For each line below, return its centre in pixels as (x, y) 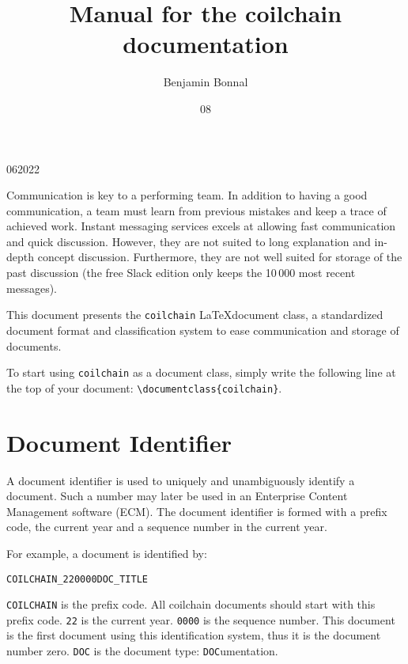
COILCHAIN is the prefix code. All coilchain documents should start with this (191, 604)
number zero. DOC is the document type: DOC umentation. (142, 651)
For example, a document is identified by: (107, 553)
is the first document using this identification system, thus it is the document (194, 635)
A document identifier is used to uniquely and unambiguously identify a (181, 480)
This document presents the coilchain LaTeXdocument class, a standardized (195, 315)
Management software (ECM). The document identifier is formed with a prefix (197, 511)
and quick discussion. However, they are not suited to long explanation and (189, 241)
